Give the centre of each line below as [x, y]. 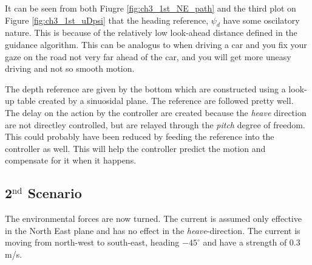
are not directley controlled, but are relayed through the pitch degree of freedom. [155, 124]
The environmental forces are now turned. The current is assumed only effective [153, 219]
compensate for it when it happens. [71, 160]
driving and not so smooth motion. [70, 68]
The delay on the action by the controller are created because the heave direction [156, 112]
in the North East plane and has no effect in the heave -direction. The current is [153, 230]
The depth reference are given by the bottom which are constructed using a [145, 88]
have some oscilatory [261, 20]
